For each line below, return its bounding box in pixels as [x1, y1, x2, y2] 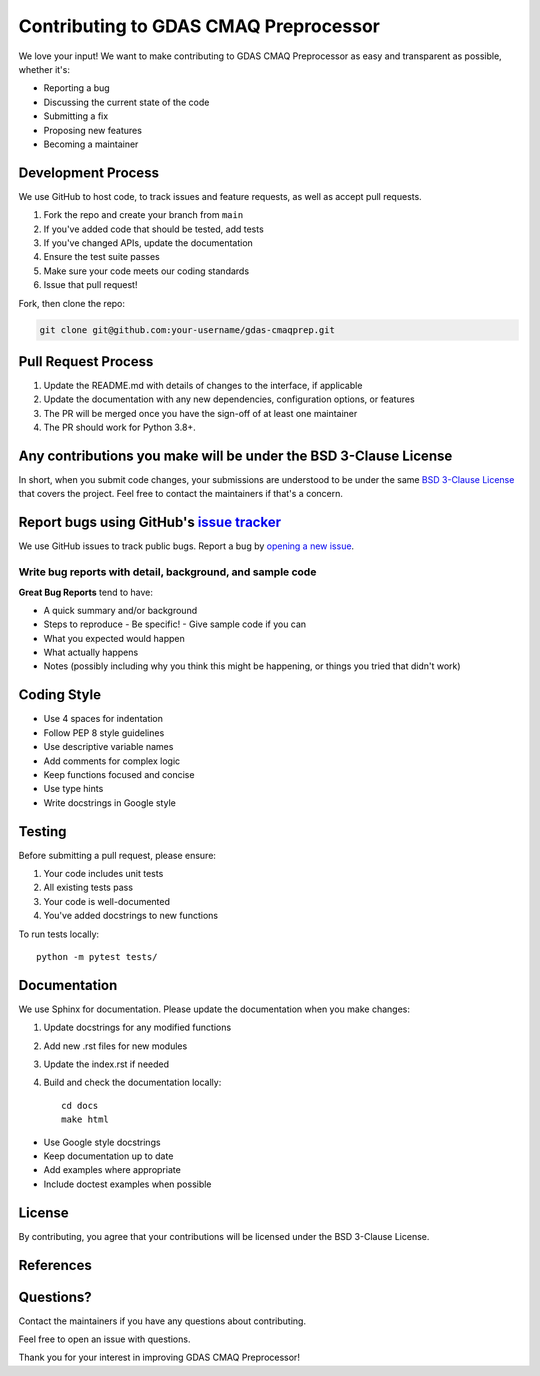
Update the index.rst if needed [43, 1058, 170, 1070]
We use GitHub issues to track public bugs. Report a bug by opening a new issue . [18, 540, 355, 552]
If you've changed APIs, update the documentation [43, 236, 254, 249]
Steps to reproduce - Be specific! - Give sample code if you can [43, 618, 307, 630]
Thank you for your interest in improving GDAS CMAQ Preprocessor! [18, 1351, 300, 1364]
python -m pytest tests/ [36, 951, 158, 962]
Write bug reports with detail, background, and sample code [18, 565, 317, 579]
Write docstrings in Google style [43, 796, 177, 809]
